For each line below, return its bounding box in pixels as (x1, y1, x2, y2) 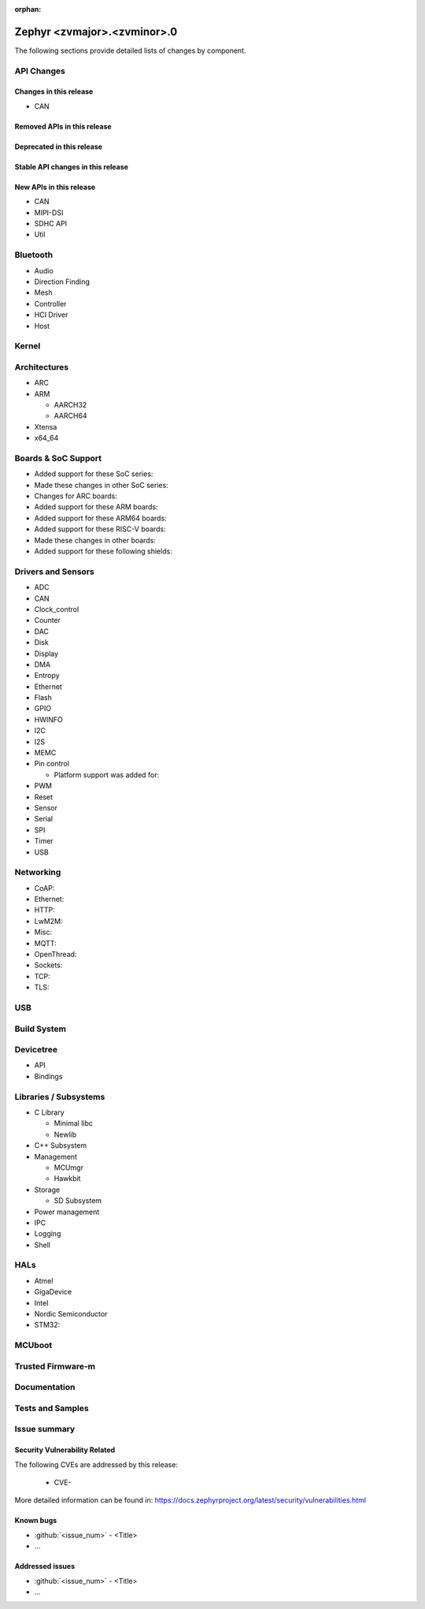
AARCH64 (54, 411, 87, 421)
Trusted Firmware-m (14, 1361, 96, 1372)
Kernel (14, 341, 41, 352)
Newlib (54, 1130, 77, 1139)
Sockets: (34, 960, 63, 970)
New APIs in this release (14, 182, 96, 192)
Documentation (14, 1382, 76, 1393)
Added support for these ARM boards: (34, 502, 158, 512)
